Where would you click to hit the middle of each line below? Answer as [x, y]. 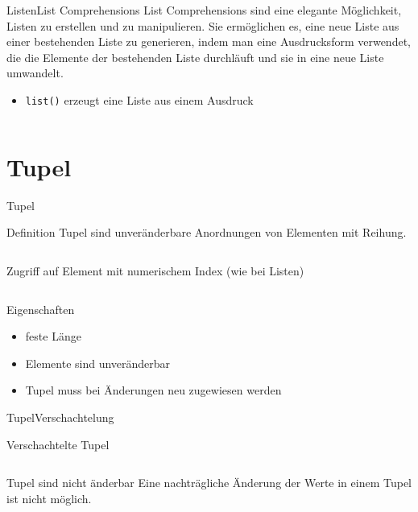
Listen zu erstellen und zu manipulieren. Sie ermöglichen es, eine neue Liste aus [203, 25]
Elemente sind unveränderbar [98, 363]
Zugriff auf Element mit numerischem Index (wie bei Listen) [155, 270]
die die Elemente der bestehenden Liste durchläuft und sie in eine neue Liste [195, 57]
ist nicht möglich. [49, 498]
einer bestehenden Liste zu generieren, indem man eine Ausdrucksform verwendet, [209, 41]
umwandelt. [35, 73]
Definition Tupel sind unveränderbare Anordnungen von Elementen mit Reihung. [207, 232]
